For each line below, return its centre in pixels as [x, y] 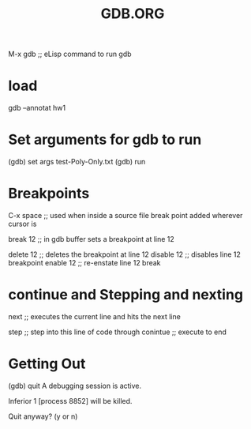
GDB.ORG [133, 14]
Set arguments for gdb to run [105, 140]
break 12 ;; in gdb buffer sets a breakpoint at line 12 [92, 239]
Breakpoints [49, 194]
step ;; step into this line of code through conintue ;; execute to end [118, 332]
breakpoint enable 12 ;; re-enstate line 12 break [84, 263]
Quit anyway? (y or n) [43, 416]
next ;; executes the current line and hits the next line [95, 316]
